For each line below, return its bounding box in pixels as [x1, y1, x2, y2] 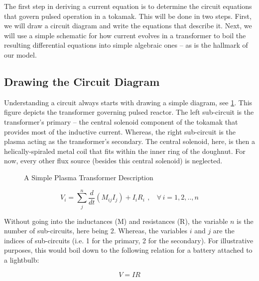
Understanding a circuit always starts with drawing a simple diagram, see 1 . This [4, 97, 253, 107]
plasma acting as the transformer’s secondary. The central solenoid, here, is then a [4, 136, 255, 146]
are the [213, 225, 235, 236]
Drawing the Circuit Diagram [4, 73, 160, 89]
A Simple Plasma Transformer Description [24, 172, 153, 182]
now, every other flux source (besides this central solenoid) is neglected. [4, 155, 223, 166]
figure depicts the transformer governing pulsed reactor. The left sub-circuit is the [4, 107, 254, 117]
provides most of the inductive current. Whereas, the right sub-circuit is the [4, 126, 236, 137]
